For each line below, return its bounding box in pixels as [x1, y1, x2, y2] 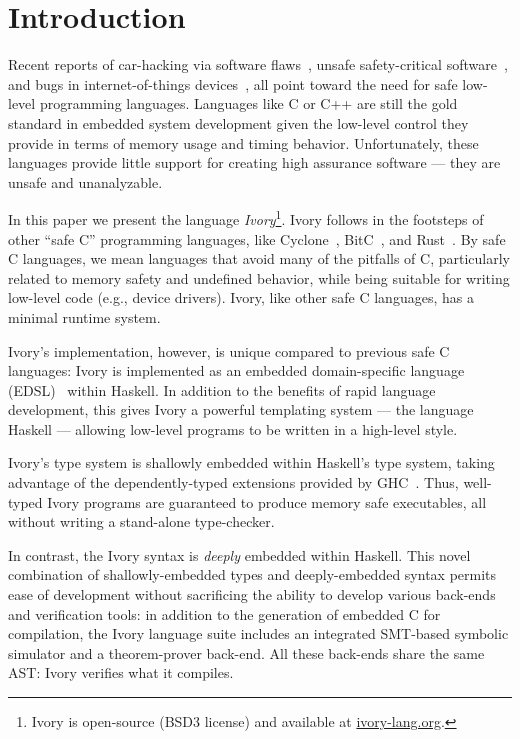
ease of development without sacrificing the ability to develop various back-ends [8, 584, 496, 605]
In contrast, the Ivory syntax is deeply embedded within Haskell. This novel [8, 544, 471, 565]
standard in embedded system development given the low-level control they [8, 112, 469, 133]
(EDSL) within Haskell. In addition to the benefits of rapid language [8, 379, 436, 400]
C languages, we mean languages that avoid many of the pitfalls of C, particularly [8, 248, 510, 269]
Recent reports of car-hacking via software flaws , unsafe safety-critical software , [8, 54, 508, 75]
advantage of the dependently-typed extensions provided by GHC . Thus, [8, 472, 459, 493]
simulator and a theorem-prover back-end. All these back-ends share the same [8, 642, 485, 663]
